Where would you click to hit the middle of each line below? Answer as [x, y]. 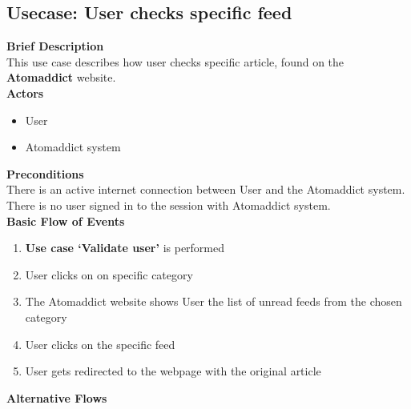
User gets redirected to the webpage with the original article [173, 371]
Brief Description [55, 46]
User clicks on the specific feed [100, 344]
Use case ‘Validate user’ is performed [125, 248]
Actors [25, 92]
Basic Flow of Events [66, 221]
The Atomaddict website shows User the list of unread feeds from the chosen [214, 301]
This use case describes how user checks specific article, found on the [175, 61]
